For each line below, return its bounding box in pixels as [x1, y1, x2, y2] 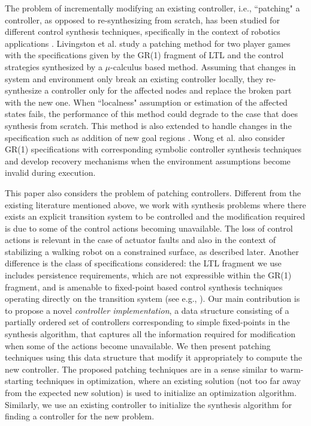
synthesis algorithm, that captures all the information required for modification [5, 328, 296, 340]
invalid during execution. [5, 166, 96, 179]
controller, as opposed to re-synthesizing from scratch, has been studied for [5, 13, 280, 26]
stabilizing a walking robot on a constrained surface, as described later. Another [5, 245, 299, 257]
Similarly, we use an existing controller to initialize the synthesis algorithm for [5, 398, 292, 410]
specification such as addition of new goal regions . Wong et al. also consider [5, 131, 285, 143]
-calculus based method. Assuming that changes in [110, 60, 296, 73]
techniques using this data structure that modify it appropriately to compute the [5, 351, 302, 364]
